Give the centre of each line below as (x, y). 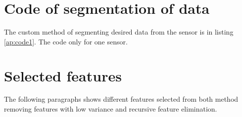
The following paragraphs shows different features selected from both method (121, 99)
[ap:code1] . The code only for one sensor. (66, 41)
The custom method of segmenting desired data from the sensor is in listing (119, 32)
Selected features (63, 75)
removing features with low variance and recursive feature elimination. (111, 109)
